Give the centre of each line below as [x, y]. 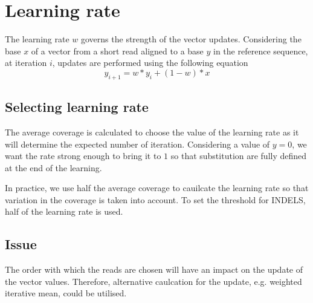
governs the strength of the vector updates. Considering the [191, 39]
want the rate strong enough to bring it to [83, 156]
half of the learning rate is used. [64, 211]
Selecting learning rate [77, 107]
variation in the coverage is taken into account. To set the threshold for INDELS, [155, 199]
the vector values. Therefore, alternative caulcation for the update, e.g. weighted [153, 281]
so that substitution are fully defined [239, 156]
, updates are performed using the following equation [150, 63]
